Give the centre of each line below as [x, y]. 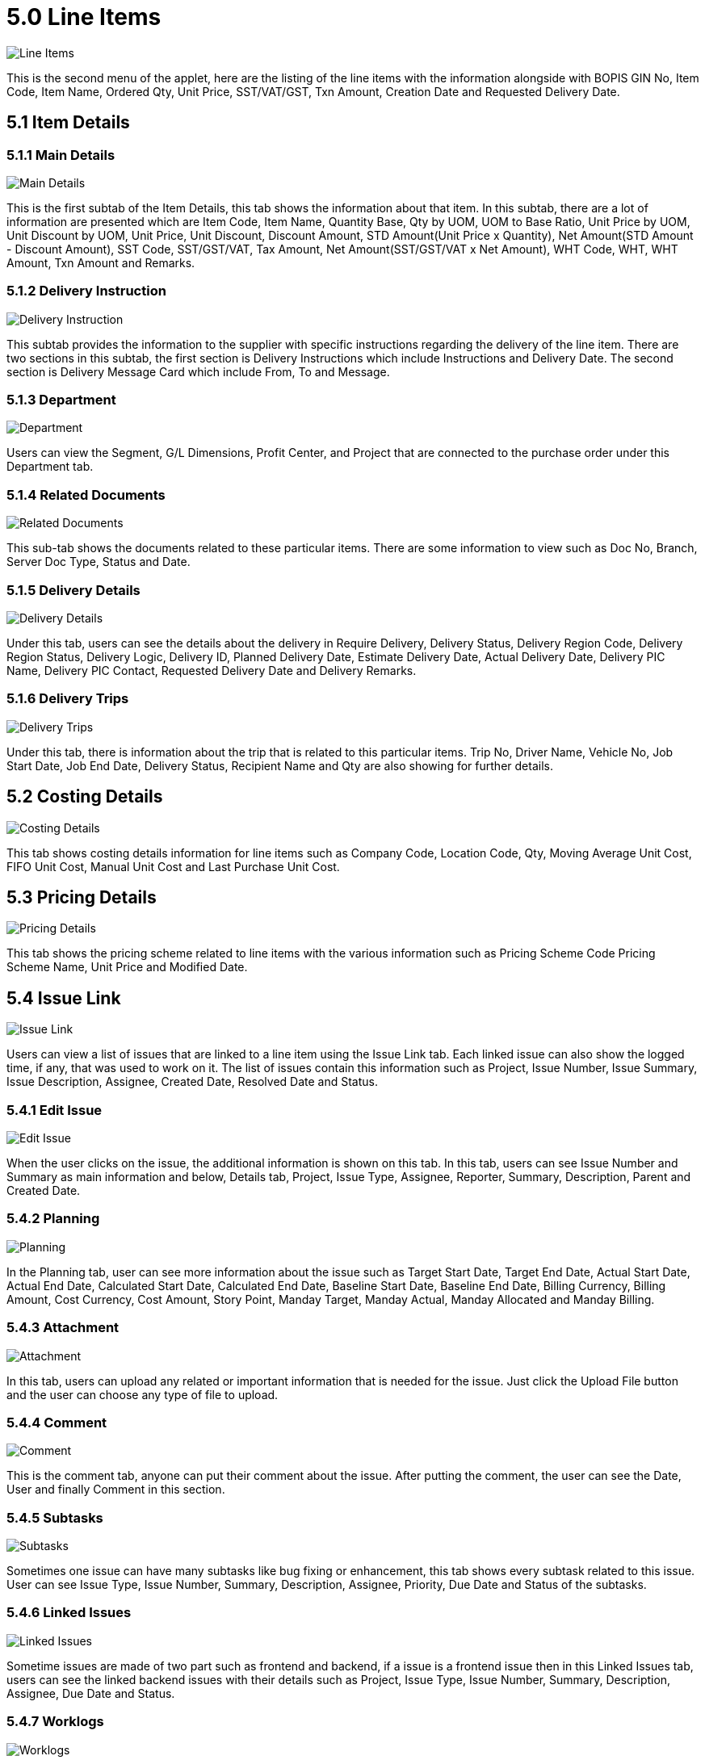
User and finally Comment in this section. [116, 1490]
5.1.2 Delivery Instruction [86, 291]
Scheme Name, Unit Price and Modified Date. [127, 967]
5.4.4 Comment [57, 1422]
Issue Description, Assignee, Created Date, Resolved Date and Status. [193, 1082]
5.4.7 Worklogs [55, 1722]
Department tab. [50, 467]
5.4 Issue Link [64, 998]
